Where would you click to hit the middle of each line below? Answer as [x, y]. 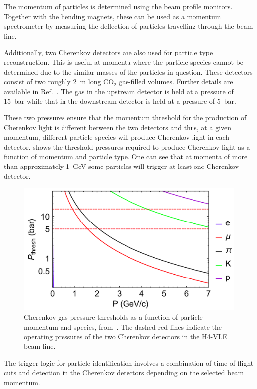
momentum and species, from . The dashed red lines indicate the [123, 327]
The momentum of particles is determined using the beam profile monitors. [118, 6]
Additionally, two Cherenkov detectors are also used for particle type [109, 52]
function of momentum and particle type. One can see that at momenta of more [126, 156]
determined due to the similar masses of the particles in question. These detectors [128, 72]
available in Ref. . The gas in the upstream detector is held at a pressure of [119, 91]
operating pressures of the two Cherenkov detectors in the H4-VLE [126, 336]
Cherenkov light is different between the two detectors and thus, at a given [118, 127]
